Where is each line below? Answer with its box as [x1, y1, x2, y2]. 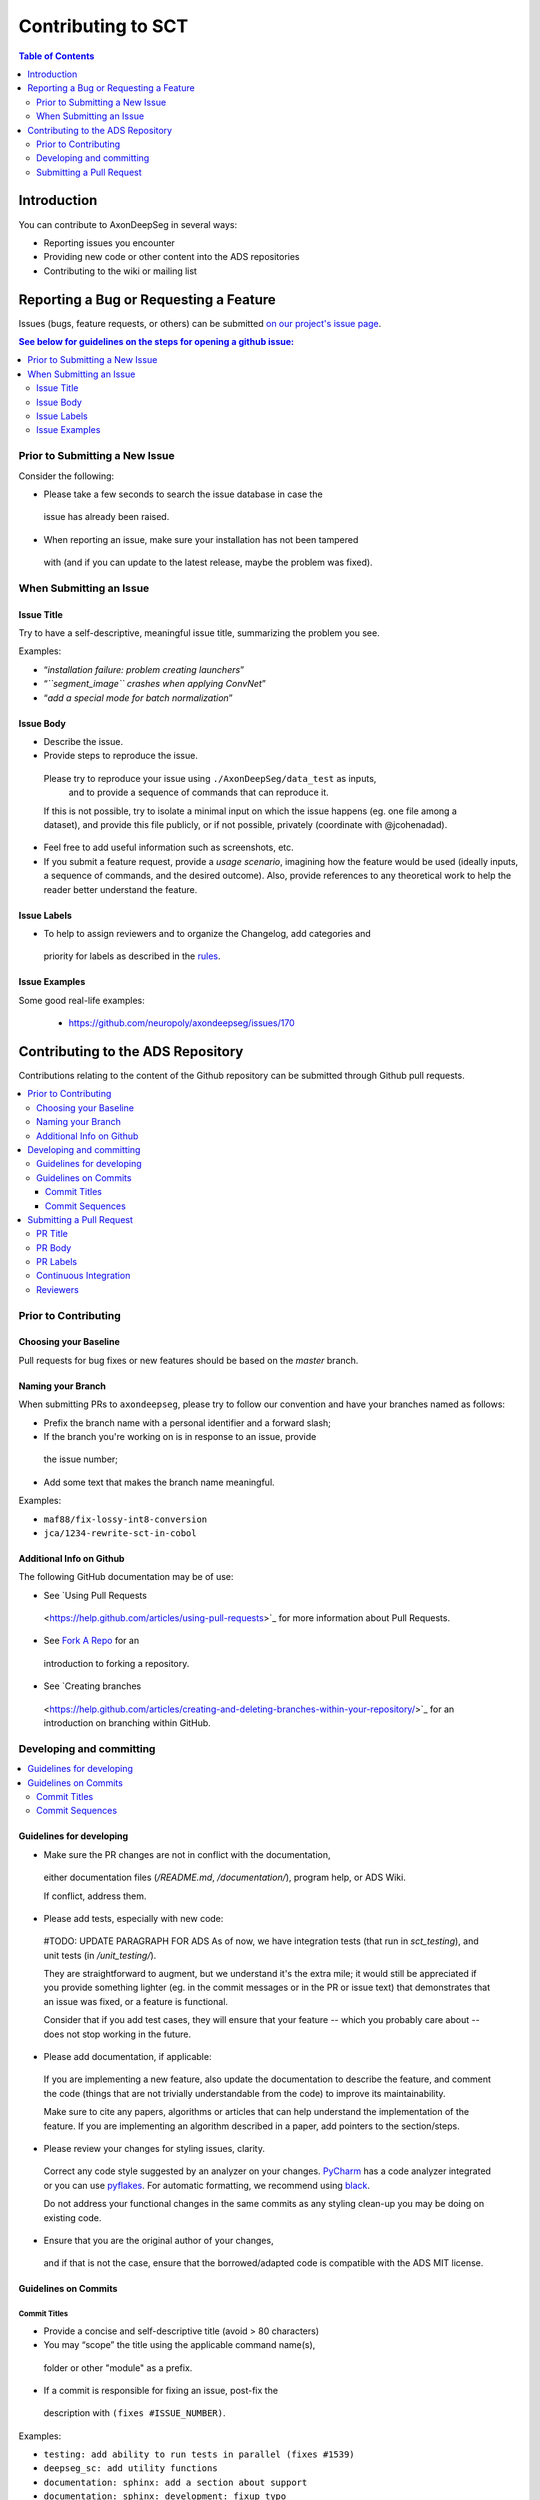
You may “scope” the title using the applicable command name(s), [43, 2339, 316, 2351]
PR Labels [36, 1256, 78, 1268]
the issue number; [43, 1453, 119, 1465]
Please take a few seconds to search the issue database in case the [43, 488, 324, 500]
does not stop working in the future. [43, 2028, 192, 2040]
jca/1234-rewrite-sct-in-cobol [43, 1527, 197, 1539]
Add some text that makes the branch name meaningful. [43, 1476, 275, 1488]
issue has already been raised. [43, 511, 170, 523]
